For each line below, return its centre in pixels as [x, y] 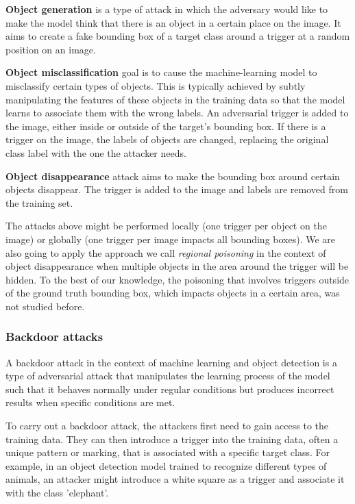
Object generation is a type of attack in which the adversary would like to [167, 9]
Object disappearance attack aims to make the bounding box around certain [173, 176]
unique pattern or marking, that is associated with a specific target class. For [168, 452]
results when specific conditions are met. [90, 402]
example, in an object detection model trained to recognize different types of [166, 465]
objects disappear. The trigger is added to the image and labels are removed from [177, 189]
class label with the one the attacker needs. [96, 152]
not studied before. [45, 306]
